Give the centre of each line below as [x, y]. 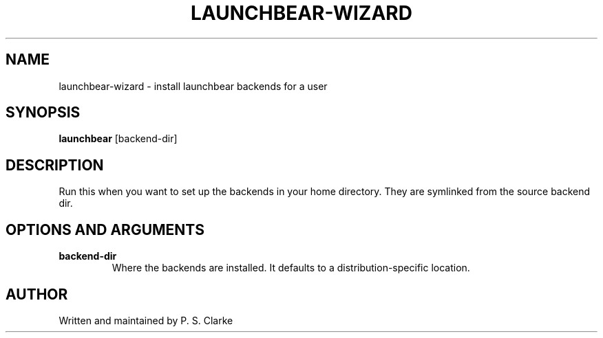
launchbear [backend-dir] [118, 139]
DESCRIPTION [55, 165]
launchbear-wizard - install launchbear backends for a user [193, 86]
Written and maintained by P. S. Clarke [146, 320]
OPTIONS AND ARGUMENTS [105, 229]
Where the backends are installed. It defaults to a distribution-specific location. [291, 268]
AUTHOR [37, 294]
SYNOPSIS [43, 113]
